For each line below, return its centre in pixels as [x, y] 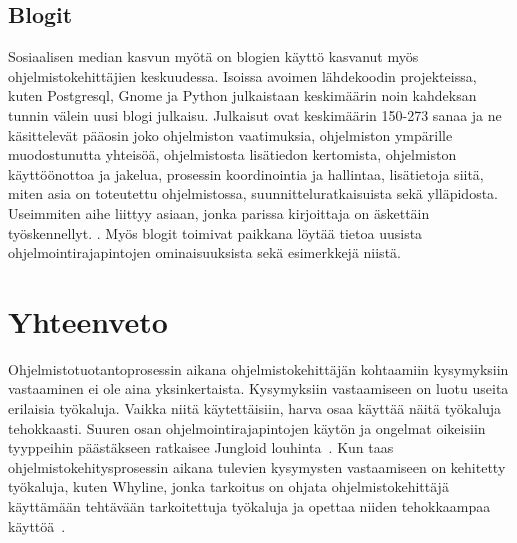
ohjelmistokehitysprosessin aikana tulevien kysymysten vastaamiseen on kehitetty [257, 466]
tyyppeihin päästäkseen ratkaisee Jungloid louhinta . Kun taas [201, 447]
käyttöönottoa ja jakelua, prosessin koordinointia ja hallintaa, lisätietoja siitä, [246, 173]
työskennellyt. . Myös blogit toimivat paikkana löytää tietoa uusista [215, 232]
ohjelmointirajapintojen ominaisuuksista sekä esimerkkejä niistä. [204, 252]
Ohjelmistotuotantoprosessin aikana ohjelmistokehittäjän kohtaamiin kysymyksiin [258, 368]
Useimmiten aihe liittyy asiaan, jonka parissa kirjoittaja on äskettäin [219, 212]
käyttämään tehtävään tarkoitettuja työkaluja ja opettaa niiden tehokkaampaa [249, 506]
